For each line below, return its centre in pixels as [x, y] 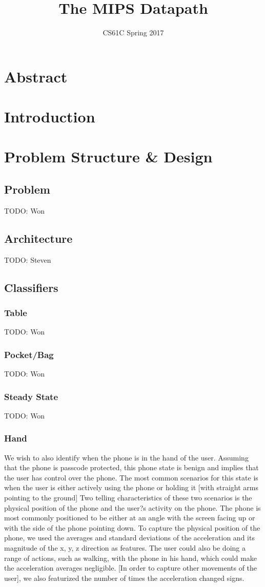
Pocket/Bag [29, 354]
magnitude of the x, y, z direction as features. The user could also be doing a [125, 548]
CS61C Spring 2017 [133, 33]
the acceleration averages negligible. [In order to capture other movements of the [131, 568]
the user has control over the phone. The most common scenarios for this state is [131, 477]
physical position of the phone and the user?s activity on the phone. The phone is [132, 507]
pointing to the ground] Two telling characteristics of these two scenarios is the [128, 498]
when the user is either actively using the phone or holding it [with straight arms [131, 487]
